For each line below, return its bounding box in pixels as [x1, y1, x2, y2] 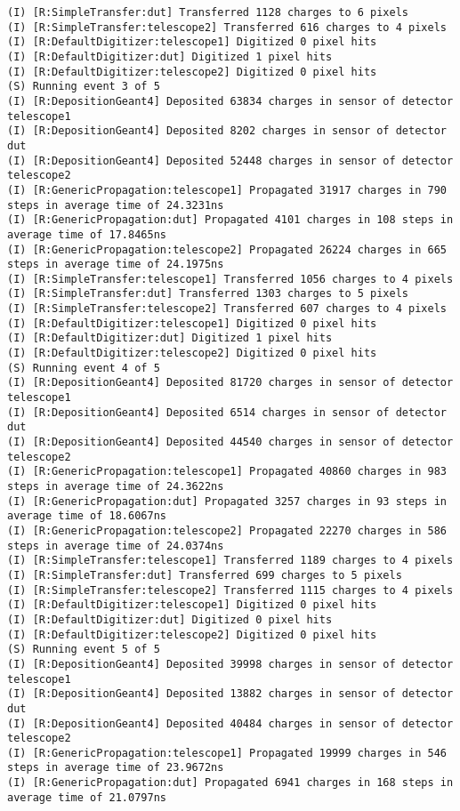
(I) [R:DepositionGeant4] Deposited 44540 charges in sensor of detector [7, 436, 454, 449]
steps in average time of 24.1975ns [7, 258, 224, 271]
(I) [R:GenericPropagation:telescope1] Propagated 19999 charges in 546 [7, 746, 447, 759]
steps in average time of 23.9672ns [7, 761, 224, 775]
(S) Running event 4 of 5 [7, 361, 160, 374]
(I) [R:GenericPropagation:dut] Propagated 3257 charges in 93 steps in [7, 494, 447, 508]
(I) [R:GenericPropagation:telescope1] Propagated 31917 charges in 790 [7, 183, 447, 197]
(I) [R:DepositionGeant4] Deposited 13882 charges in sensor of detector [7, 687, 454, 701]
